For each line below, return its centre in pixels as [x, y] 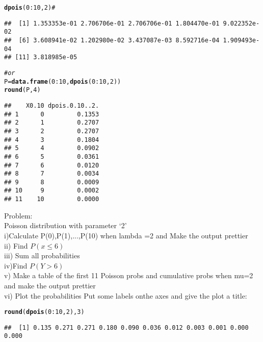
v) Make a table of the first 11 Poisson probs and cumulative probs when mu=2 [129, 275]
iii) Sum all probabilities [42, 255]
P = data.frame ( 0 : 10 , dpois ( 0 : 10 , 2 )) [63, 81]
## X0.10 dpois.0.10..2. [52, 105]
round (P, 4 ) [22, 90]
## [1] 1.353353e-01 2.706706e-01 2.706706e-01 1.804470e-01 [112, 23]
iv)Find [16, 265]
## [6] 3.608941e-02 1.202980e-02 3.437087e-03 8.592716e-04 [112, 40]
